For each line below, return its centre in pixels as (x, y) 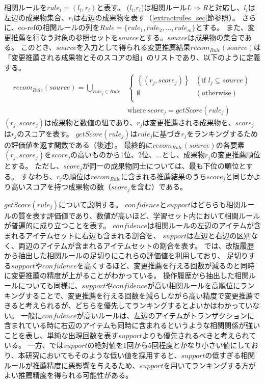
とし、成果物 (183, 155)
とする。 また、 (222, 27)
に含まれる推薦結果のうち (164, 176)
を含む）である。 (158, 187)
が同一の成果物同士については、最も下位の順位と (164, 166)
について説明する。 (90, 204)
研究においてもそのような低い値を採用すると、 (103, 355)
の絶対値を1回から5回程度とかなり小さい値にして (169, 345)
